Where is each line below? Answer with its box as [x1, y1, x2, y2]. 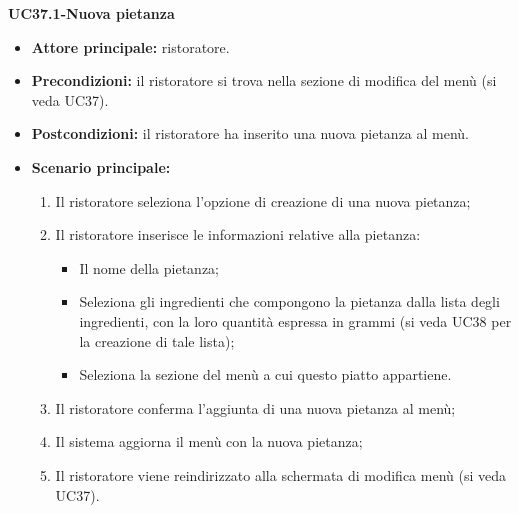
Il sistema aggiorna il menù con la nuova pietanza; [55, 431, 363, 452]
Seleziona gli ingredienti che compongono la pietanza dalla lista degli [79, 291, 500, 312]
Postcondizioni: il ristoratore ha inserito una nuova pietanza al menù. [31, 123, 470, 144]
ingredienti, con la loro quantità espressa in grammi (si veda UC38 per [79, 310, 512, 331]
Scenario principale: [31, 156, 171, 177]
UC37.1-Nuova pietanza [8, 3, 175, 23]
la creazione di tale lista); [79, 330, 235, 351]
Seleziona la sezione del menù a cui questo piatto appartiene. [79, 364, 452, 385]
